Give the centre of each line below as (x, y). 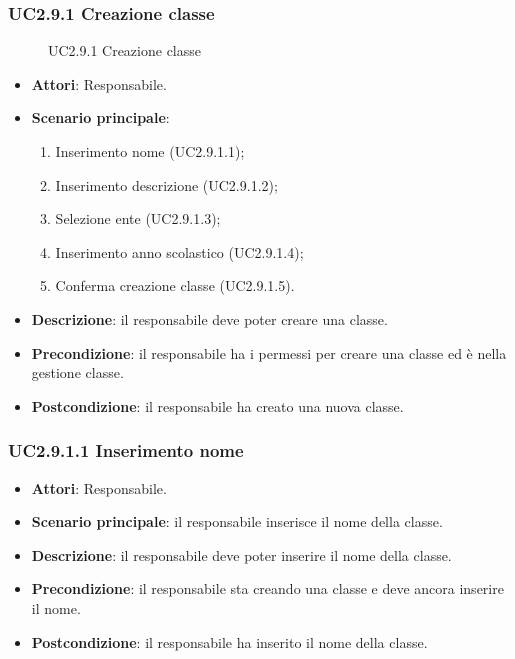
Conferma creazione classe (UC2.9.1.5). (175, 285)
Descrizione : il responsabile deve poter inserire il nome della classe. (241, 554)
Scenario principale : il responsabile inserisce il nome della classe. (237, 521)
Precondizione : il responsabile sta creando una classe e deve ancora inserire (267, 588)
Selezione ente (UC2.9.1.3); (138, 218)
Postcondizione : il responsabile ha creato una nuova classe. (217, 405)
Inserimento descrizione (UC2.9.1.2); (166, 184)
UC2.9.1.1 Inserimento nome (126, 450)
